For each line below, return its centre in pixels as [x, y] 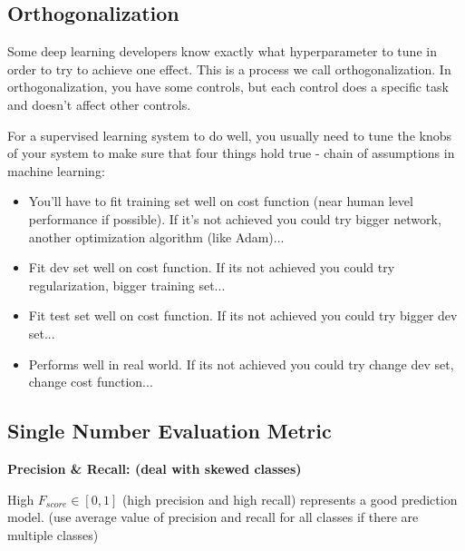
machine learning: [56, 170]
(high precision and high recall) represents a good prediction [290, 499]
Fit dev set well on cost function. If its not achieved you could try [212, 267]
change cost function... [91, 382]
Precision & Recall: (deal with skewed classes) [155, 468]
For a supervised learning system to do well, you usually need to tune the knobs [229, 135]
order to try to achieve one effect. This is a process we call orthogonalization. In [229, 69]
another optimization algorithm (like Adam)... [156, 236]
